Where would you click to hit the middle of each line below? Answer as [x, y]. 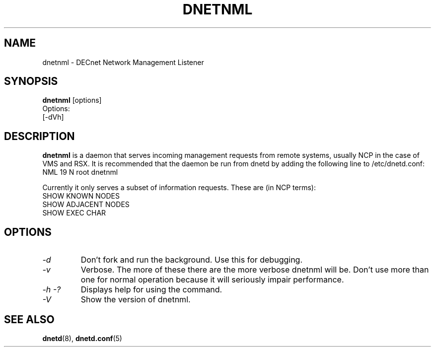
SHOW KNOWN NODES [81, 196]
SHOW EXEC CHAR [74, 213]
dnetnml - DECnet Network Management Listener [123, 62]
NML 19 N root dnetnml [80, 172]
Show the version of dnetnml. [136, 300]
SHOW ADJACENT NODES [86, 205]
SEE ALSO [29, 319]
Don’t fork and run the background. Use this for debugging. [191, 260]
